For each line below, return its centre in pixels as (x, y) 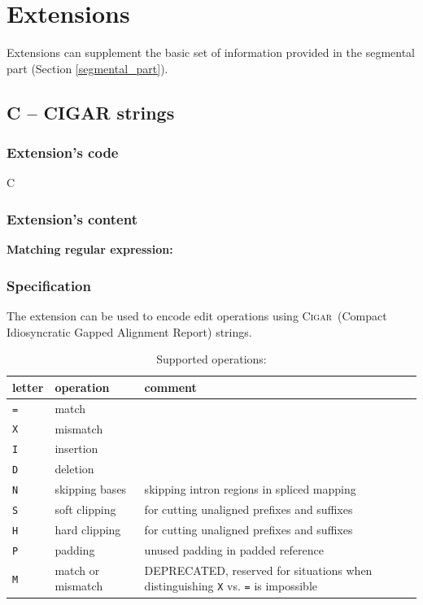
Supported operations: (211, 359)
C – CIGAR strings (91, 112)
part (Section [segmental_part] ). (87, 68)
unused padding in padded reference (234, 549)
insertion (76, 448)
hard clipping (88, 530)
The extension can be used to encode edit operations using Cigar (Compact (197, 315)
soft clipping (85, 509)
